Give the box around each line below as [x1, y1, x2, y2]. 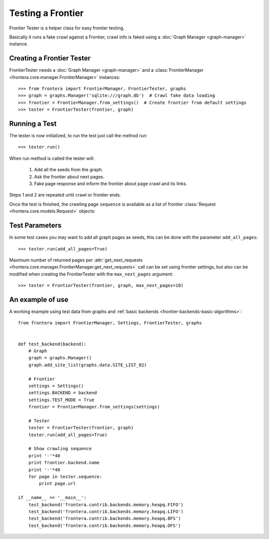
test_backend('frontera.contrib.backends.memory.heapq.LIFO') [28, 509, 184, 514]
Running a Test [9, 120, 57, 128]
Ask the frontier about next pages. [34, 174, 105, 180]
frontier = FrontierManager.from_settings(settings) [28, 404, 160, 410]
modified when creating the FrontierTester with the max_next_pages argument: [9, 271, 174, 277]
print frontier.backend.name [28, 460, 100, 466]
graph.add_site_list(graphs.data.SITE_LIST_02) [28, 362, 147, 368]
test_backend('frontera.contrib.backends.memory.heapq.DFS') [28, 523, 181, 529]
